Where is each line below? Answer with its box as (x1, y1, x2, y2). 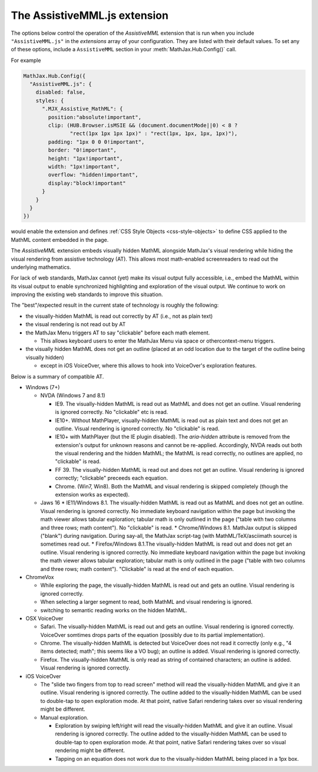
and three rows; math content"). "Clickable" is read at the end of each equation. (40, 565, 234, 572)
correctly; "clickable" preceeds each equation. (55, 475, 168, 482)
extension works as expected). (55, 491, 130, 498)
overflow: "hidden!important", (48, 172, 138, 178)
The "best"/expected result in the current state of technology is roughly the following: (11, 301, 219, 309)
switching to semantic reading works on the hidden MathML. (40, 606, 188, 613)
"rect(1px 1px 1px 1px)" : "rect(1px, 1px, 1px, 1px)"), (69, 130, 238, 137)
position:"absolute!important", (48, 114, 141, 120)
